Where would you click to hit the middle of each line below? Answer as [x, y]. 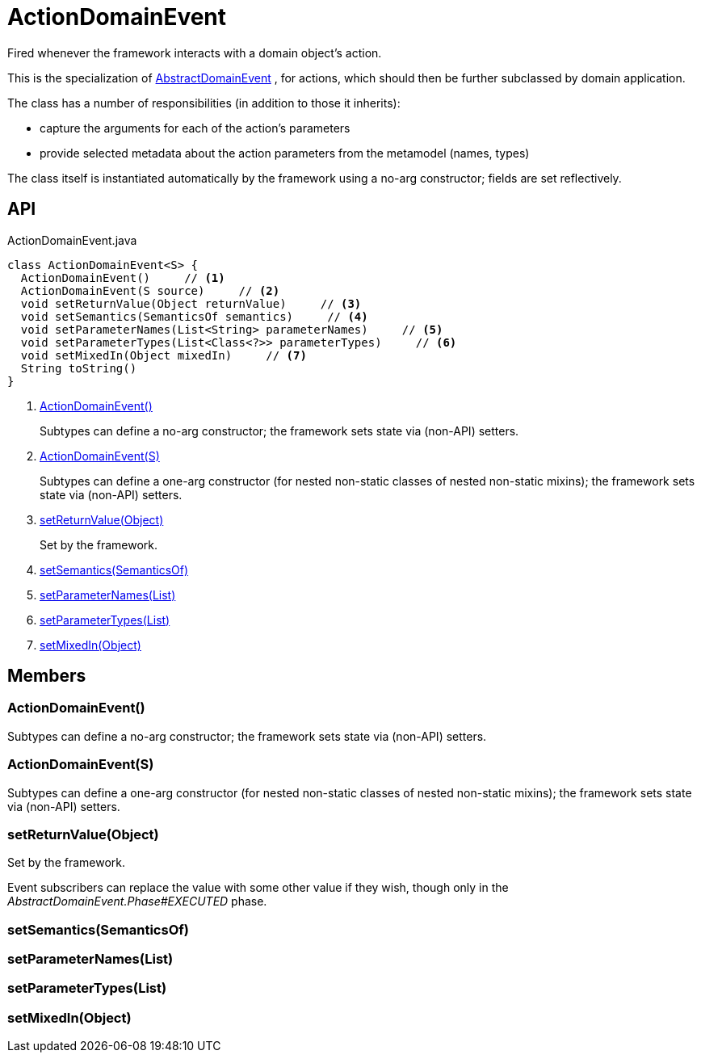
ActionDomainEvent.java [72, 240]
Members [47, 676]
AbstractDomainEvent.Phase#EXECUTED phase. [137, 901]
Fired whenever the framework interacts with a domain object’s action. [195, 53]
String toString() [79, 368]
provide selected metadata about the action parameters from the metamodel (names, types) [285, 153]
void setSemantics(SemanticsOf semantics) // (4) [194, 316]
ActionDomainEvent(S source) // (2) [150, 290]
